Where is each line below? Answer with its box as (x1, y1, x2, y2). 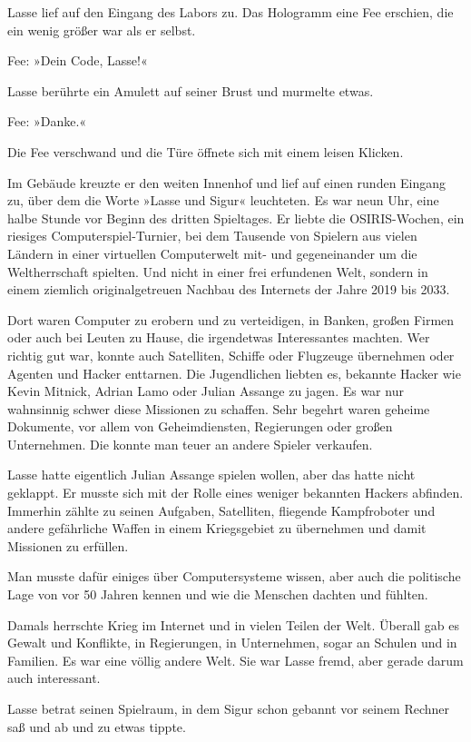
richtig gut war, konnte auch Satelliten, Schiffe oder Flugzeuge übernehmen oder (7, 345, 455, 364)
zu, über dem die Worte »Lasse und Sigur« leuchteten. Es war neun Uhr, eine (7, 191, 439, 210)
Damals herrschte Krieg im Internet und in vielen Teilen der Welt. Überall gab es (7, 615, 460, 634)
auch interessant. (7, 668, 101, 688)
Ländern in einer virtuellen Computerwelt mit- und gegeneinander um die (7, 243, 417, 262)
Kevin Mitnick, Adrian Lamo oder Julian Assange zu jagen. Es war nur (7, 381, 404, 401)
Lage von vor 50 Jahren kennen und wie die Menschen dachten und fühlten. (7, 585, 428, 604)
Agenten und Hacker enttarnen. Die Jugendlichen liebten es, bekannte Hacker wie (7, 363, 461, 382)
